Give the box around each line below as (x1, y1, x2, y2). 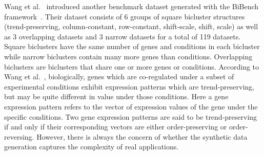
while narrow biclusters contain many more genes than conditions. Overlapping (4, 51, 253, 61)
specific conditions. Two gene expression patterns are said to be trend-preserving (4, 111, 257, 122)
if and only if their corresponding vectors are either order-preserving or (4, 121, 227, 132)
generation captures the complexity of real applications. (4, 141, 179, 152)
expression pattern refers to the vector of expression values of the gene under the (4, 101, 258, 112)
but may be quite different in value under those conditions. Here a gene (4, 91, 229, 102)
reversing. (4, 131, 34, 142)
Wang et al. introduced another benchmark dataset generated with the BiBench (4, 1, 259, 11)
